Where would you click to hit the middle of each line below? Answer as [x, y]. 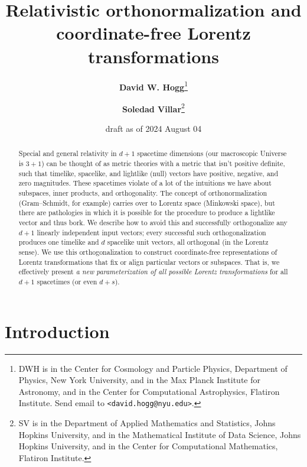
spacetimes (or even [67, 281]
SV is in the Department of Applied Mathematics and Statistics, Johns [147, 422]
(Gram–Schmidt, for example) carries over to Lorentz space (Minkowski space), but [147, 202]
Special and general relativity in [68, 153]
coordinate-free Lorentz [153, 33]
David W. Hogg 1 [153, 86]
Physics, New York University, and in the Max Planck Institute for [139, 380]
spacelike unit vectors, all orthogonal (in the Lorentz [188, 242]
